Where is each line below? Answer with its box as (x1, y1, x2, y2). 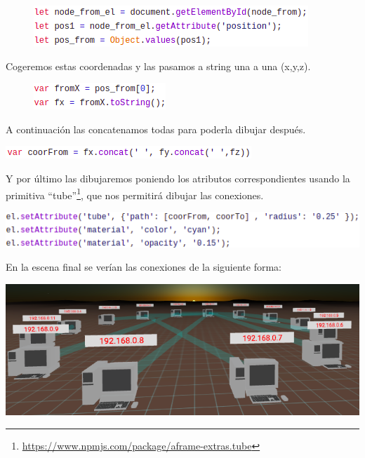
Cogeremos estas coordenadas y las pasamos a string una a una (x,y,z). (6, 58, 311, 73)
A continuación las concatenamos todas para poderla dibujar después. (6, 121, 306, 136)
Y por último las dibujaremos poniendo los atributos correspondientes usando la (6, 170, 350, 185)
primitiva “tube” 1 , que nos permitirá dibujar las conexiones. (6, 185, 264, 202)
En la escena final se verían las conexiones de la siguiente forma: (6, 260, 282, 274)
